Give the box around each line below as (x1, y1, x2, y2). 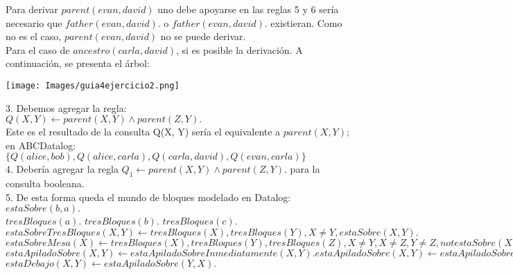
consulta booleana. (6, 176, 85, 191)
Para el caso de (6, 42, 70, 57)
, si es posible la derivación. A (176, 42, 303, 57)
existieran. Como (270, 15, 342, 30)
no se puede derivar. (160, 29, 246, 44)
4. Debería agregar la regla (6, 162, 119, 176)
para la (290, 162, 320, 176)
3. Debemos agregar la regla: (6, 100, 127, 115)
